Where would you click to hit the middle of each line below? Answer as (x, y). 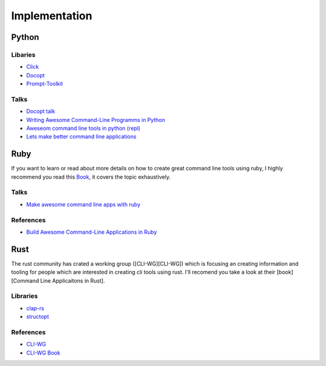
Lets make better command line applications (81, 136)
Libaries (23, 54)
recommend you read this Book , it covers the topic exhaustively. (91, 177)
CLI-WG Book (43, 353)
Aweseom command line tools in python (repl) (83, 128)
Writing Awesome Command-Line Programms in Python (96, 120)
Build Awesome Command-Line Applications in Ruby (91, 232)
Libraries (25, 296)
